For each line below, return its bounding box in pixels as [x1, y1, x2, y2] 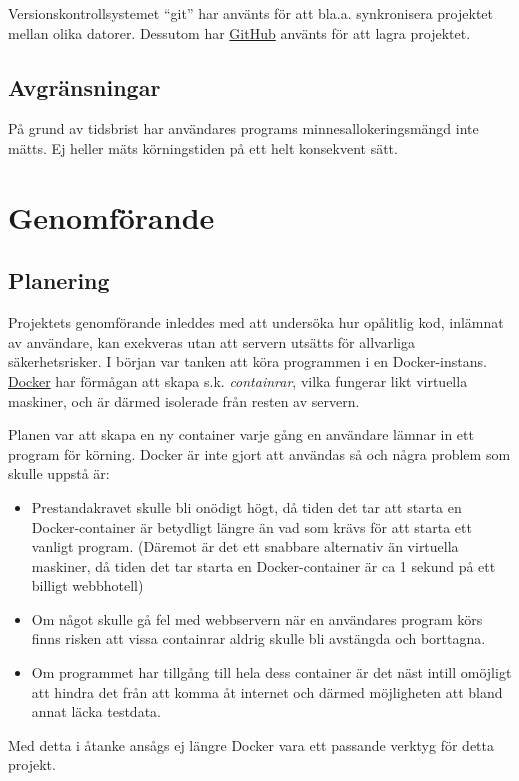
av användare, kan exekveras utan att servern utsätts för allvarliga [8, 331, 415, 352]
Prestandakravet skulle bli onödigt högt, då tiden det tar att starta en [31, 496, 462, 517]
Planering [8, 265, 110, 296]
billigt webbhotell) [31, 575, 144, 596]
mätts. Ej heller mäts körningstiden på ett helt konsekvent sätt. [8, 137, 398, 158]
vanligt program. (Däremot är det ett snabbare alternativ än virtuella [31, 536, 459, 557]
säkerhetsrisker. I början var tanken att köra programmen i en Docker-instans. [8, 351, 487, 372]
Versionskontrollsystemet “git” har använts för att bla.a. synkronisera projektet [8, 3, 493, 23]
